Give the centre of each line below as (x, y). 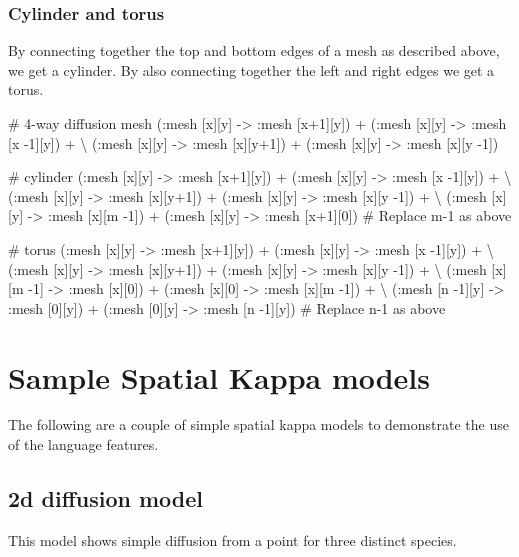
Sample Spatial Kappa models (219, 376)
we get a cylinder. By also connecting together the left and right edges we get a (251, 69)
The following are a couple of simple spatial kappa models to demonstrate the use (258, 424)
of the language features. (83, 444)
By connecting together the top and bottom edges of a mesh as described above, (254, 50)
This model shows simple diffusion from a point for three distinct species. (232, 539)
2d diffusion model (105, 498)
